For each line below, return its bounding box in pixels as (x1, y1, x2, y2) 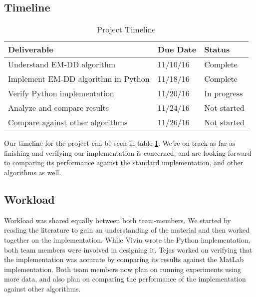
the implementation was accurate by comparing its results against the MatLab (4, 254, 244, 265)
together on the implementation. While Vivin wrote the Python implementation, (4, 234, 251, 245)
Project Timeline (97, 23, 156, 35)
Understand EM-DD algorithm (8, 58, 116, 70)
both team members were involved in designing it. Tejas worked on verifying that (4, 244, 253, 255)
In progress (204, 87, 243, 99)
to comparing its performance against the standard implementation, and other (4, 157, 244, 168)
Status (204, 43, 230, 55)
